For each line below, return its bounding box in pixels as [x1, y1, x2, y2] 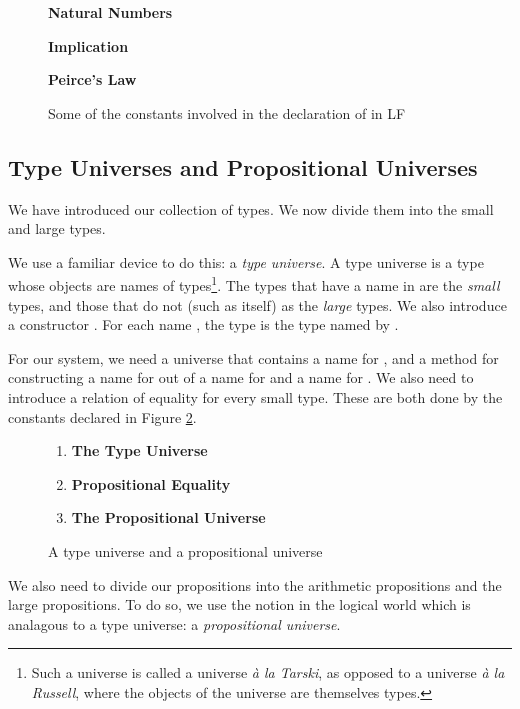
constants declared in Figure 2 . [8, 406, 197, 427]
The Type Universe [71, 440, 208, 461]
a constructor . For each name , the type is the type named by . [8, 314, 399, 335]
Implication [48, 35, 129, 56]
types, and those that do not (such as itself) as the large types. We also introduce [8, 294, 507, 315]
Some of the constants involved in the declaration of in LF [48, 102, 406, 123]
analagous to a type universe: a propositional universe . [8, 613, 341, 634]
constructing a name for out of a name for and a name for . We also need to [8, 367, 474, 388]
